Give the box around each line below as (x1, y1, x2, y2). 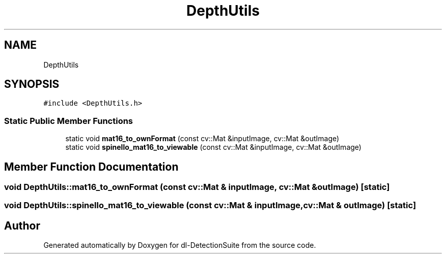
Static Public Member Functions (4, 115, 133, 126)
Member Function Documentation (4, 160, 179, 173)
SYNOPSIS (4, 78, 60, 91)
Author (4, 219, 40, 232)
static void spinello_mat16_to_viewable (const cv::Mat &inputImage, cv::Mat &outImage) (65, 143, 361, 152)
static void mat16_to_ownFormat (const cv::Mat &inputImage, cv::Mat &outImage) (65, 134, 340, 143)
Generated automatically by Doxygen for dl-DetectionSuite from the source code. (43, 241, 316, 250)
